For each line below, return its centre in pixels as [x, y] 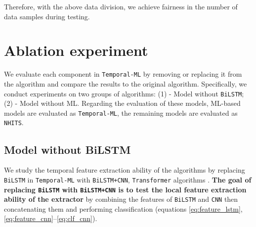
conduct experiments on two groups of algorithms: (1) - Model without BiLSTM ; [124, 93]
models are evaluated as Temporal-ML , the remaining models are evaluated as [121, 113]
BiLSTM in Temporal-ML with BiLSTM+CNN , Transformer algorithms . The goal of [128, 179]
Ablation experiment [76, 50]
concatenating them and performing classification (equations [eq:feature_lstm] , [123, 208]
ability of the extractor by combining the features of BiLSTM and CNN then [121, 199]
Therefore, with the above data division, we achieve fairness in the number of [121, 6]
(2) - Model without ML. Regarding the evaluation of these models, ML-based [122, 103]
